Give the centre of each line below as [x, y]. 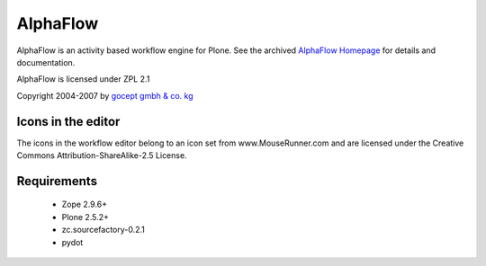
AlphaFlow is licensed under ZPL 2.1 [83, 79]
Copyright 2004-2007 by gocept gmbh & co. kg [105, 95]
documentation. [46, 62]
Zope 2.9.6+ [85, 204]
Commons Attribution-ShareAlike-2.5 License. [102, 155]
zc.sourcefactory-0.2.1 [103, 230]
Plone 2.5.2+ [85, 217]
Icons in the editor [68, 121]
